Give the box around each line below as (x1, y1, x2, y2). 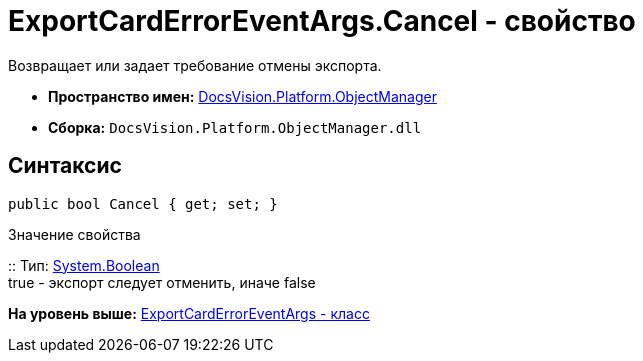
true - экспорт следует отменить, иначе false (8, 273, 316, 291)
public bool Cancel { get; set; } (8, 195, 278, 212)
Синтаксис (8, 153, 122, 179)
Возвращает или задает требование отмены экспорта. (8, 56, 382, 74)
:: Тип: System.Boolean (8, 256, 160, 274)
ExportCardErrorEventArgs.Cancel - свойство (8, 4, 636, 38)
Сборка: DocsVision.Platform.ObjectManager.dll (48, 118, 422, 136)
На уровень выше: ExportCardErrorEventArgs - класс (8, 304, 370, 322)
